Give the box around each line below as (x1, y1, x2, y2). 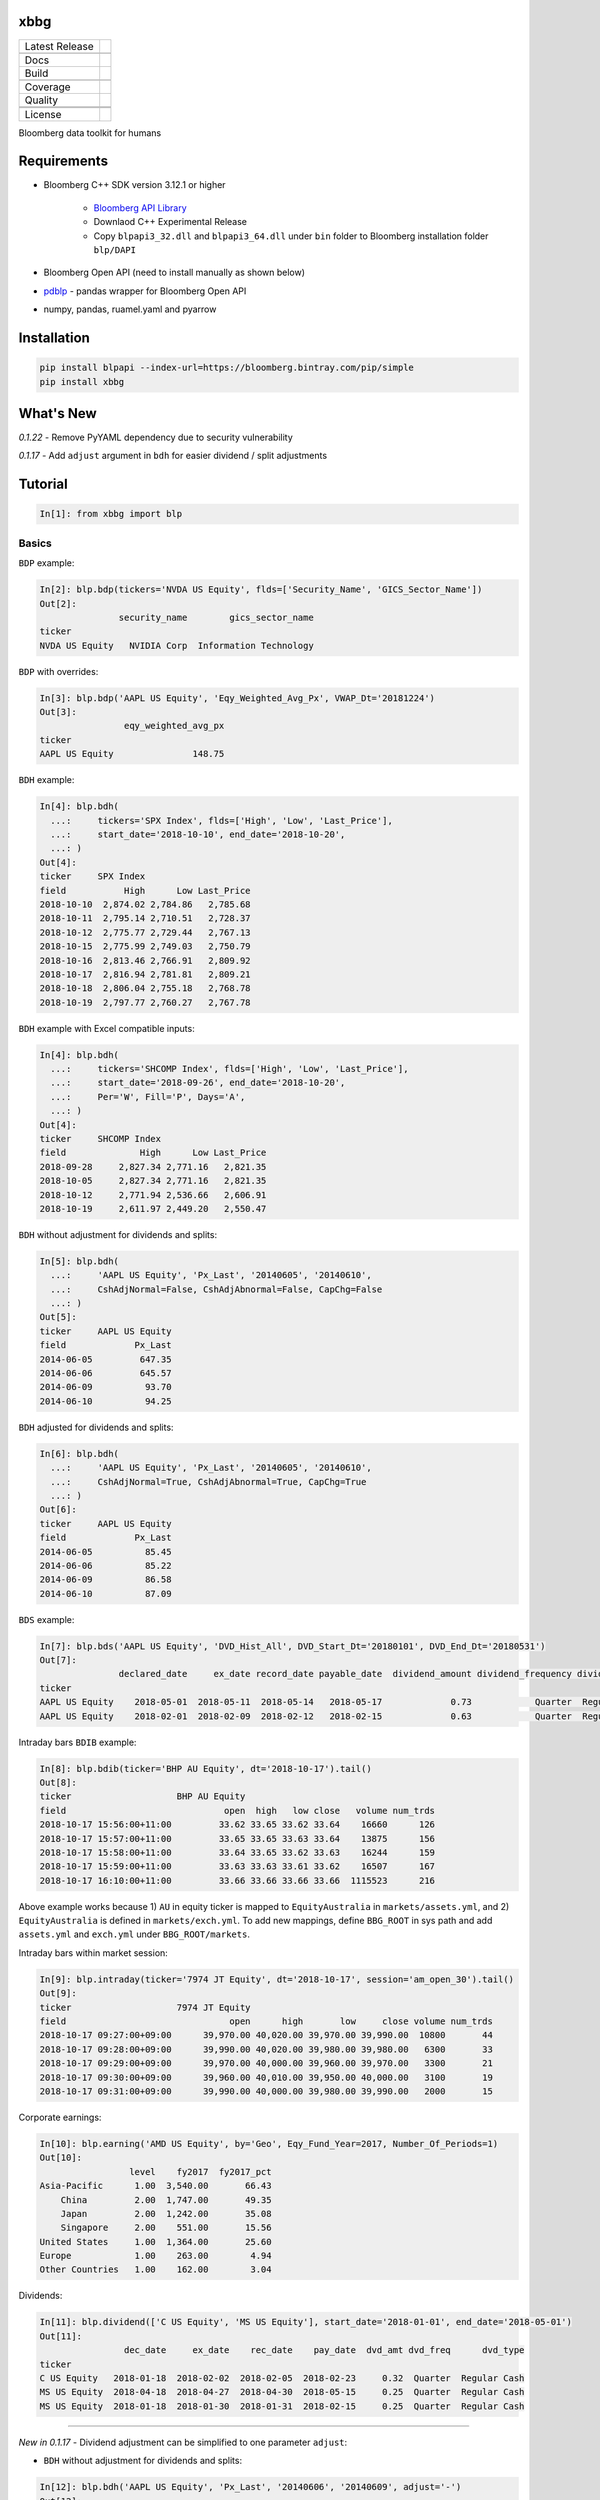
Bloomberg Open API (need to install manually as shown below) (43, 266, 305, 279)
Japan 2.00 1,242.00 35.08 (60, 2208, 272, 2219)
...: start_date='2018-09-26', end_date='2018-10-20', (50, 1077, 346, 1089)
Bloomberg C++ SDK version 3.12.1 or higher (43, 179, 226, 191)
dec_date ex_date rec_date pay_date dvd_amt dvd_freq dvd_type (123, 2345, 525, 2356)
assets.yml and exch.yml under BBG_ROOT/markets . (18, 1928, 250, 1940)
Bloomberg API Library (93, 201, 187, 214)
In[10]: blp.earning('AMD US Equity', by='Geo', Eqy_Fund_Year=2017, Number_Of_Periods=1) (39, 2138, 499, 2149)
